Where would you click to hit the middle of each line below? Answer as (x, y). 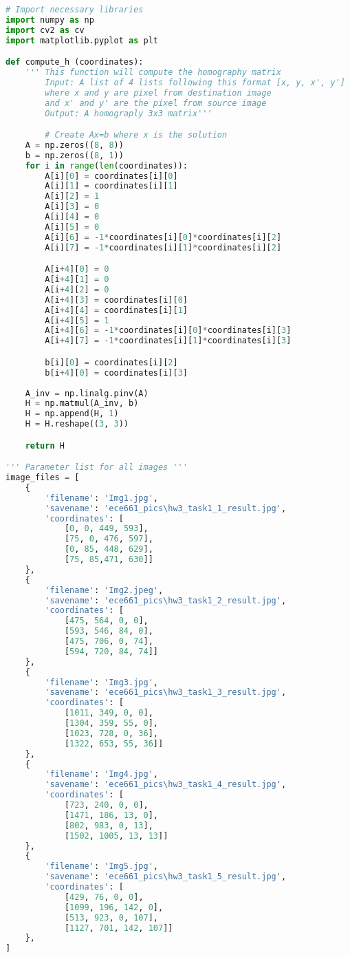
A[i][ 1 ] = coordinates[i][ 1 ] (111, 186)
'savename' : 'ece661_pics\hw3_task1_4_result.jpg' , (166, 785)
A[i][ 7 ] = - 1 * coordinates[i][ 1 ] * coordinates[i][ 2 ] (163, 247)
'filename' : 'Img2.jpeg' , (104, 590)
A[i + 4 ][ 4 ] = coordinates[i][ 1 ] (116, 310)
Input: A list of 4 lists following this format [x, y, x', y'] (195, 82)
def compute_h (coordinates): (75, 62)
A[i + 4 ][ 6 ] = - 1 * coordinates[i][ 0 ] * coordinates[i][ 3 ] (168, 331)
